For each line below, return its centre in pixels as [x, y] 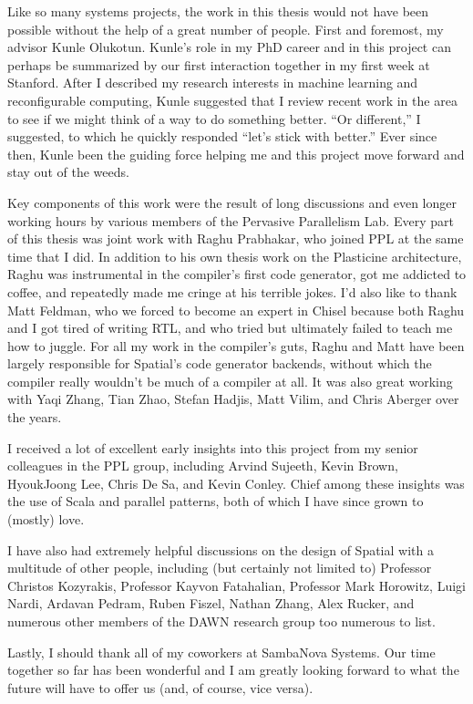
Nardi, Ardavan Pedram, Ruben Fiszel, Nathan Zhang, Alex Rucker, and [211, 603]
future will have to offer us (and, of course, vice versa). [160, 687]
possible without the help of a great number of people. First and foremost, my [226, 29]
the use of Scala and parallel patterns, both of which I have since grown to [216, 501]
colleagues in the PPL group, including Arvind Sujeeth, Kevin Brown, [203, 466]
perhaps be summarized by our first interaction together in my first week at [219, 64]
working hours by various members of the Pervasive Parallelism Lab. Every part [231, 220]
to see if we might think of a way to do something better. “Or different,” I [214, 118]
